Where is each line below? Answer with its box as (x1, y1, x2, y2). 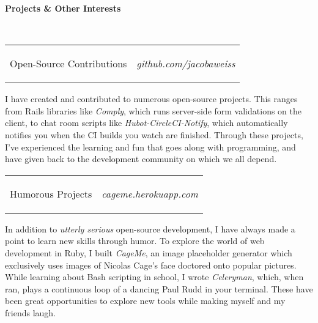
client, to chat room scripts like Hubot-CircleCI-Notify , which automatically (5, 116, 288, 129)
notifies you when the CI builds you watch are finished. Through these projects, (5, 128, 303, 141)
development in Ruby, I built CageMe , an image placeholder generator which (5, 246, 292, 259)
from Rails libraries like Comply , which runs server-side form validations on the (5, 104, 301, 117)
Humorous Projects (10, 186, 92, 201)
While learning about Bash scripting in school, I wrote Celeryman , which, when (5, 270, 304, 283)
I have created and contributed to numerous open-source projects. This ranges (5, 92, 298, 105)
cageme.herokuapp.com (102, 186, 198, 201)
